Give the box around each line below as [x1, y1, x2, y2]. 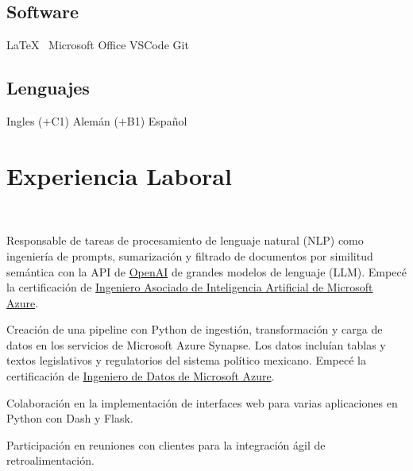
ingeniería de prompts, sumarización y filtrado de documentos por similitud [6, 247, 373, 264]
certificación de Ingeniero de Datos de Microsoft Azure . [6, 368, 275, 384]
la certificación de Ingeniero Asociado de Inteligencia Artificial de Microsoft [6, 279, 373, 295]
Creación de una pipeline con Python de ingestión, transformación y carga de [6, 321, 383, 338]
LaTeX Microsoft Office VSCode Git [6, 37, 189, 53]
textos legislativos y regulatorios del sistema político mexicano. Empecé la [6, 352, 366, 369]
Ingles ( [6, 113, 43, 129]
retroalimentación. [6, 452, 95, 469]
